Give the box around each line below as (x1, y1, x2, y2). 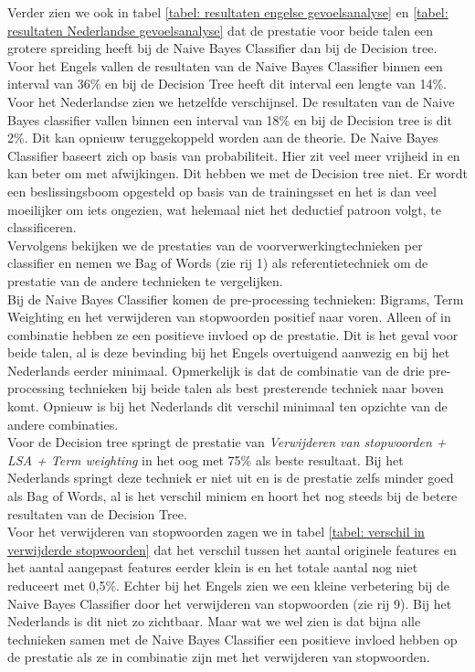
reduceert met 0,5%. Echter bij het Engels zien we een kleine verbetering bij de (7, 576, 450, 594)
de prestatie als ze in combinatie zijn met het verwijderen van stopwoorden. (7, 647, 430, 667)
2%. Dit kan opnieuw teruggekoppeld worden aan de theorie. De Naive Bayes (7, 128, 438, 147)
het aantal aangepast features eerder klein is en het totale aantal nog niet (7, 558, 418, 577)
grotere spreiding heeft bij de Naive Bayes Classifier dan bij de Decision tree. (7, 38, 438, 58)
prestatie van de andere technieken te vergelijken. (7, 271, 283, 290)
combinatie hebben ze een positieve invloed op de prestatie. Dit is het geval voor (7, 325, 459, 344)
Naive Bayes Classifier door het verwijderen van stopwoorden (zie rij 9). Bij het (7, 593, 452, 613)
